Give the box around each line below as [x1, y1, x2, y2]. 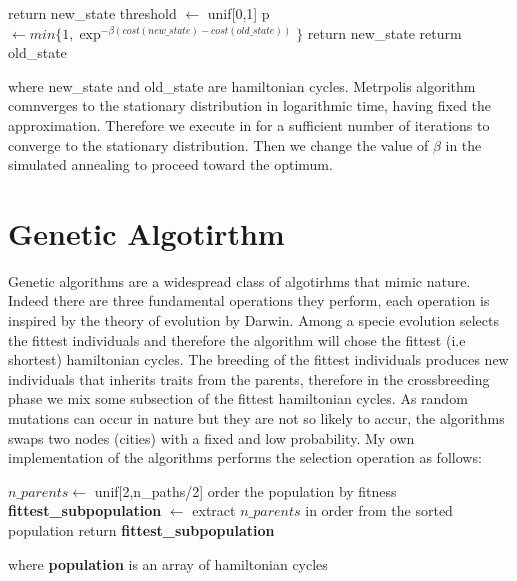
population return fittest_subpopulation [8, 520, 275, 540]
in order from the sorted [305, 500, 453, 521]
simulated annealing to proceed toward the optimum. [8, 154, 333, 175]
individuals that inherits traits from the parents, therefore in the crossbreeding [8, 368, 490, 389]
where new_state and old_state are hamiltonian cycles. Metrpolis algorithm [8, 75, 476, 96]
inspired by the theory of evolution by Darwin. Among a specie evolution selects [8, 310, 500, 331]
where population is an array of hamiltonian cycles [8, 553, 328, 574]
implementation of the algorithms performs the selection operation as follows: [8, 447, 482, 468]
